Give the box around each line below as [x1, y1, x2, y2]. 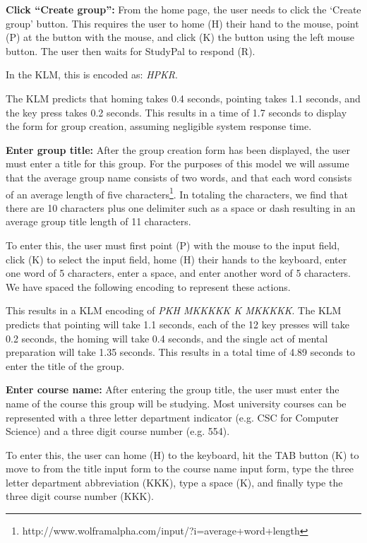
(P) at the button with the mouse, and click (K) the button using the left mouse [6, 30, 354, 44]
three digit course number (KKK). [6, 489, 154, 503]
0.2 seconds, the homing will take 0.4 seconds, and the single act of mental [6, 330, 328, 345]
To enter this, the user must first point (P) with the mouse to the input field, [6, 237, 340, 252]
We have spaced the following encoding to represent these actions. [6, 279, 291, 294]
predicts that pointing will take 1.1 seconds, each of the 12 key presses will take [6, 316, 349, 331]
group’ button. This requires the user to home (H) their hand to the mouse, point [6, 16, 359, 30]
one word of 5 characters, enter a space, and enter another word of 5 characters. [6, 265, 351, 280]
